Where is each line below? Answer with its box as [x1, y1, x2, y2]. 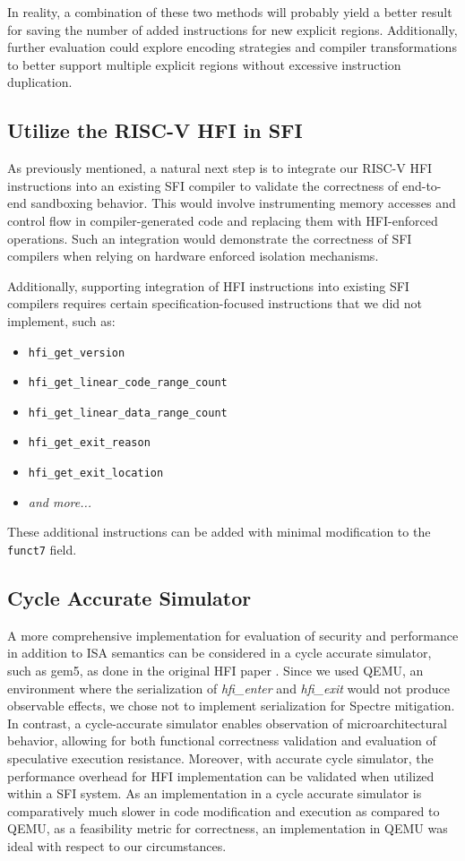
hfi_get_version [28, 346, 125, 359]
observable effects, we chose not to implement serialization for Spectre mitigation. [7, 696, 455, 715]
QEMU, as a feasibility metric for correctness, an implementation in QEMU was [7, 819, 448, 838]
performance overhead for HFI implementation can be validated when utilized [7, 766, 435, 785]
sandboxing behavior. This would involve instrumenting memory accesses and [30, 194, 456, 212]
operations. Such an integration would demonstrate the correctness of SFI [7, 228, 412, 247]
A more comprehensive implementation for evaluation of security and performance [7, 625, 459, 644]
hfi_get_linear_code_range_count [28, 376, 228, 390]
